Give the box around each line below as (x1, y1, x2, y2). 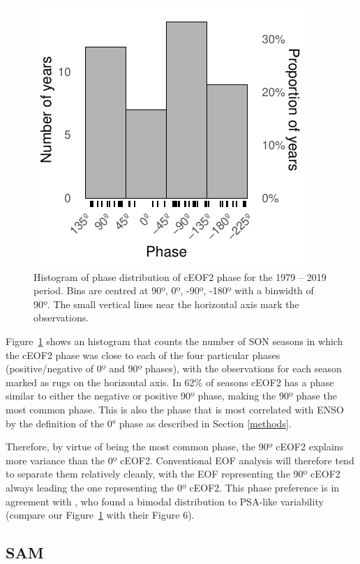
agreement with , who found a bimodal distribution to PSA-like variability (6, 494, 324, 508)
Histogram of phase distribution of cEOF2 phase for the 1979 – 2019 (33, 269, 327, 284)
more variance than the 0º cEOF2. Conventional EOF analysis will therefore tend (6, 452, 354, 467)
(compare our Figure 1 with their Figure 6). (6, 508, 195, 522)
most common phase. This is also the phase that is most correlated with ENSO (6, 402, 345, 416)
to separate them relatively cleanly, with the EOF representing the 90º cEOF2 (6, 466, 340, 481)
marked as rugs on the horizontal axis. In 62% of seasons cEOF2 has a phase (6, 374, 334, 389)
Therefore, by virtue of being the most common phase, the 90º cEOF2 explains (6, 439, 344, 454)
